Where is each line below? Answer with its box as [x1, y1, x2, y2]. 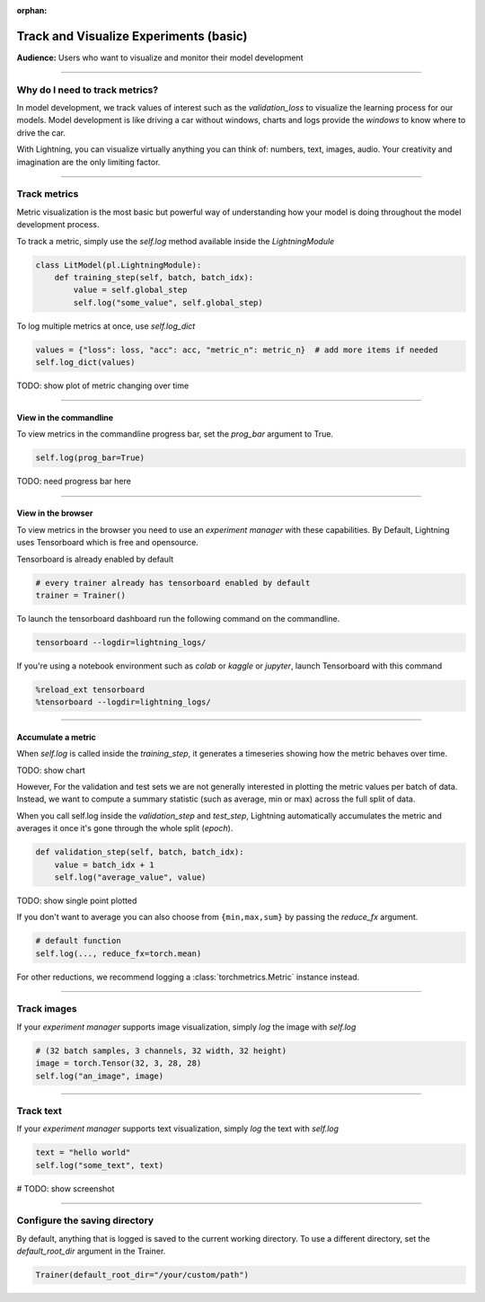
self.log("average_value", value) [54, 872, 207, 882]
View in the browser [16, 508, 93, 518]
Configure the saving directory [16, 1214, 154, 1227]
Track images [16, 1003, 78, 1015]
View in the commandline [16, 412, 114, 423]
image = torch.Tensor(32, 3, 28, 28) [35, 1058, 202, 1068]
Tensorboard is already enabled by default [16, 554, 174, 564]
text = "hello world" [35, 1147, 131, 1158]
